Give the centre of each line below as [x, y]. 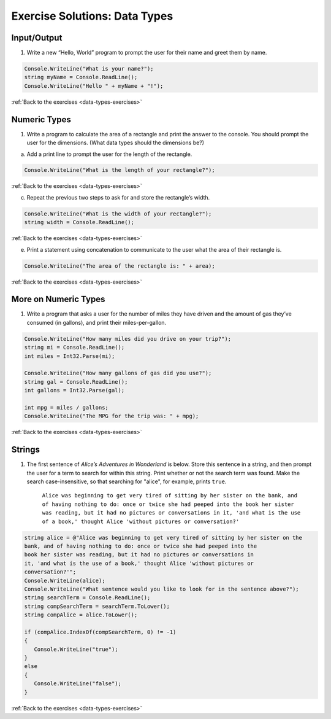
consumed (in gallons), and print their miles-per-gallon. [97, 322]
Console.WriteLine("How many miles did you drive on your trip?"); [128, 339]
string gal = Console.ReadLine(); [76, 382]
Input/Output [37, 38]
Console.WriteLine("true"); [76, 649]
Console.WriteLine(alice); [65, 581]
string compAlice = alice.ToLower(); [81, 615]
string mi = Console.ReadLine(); [74, 348]
